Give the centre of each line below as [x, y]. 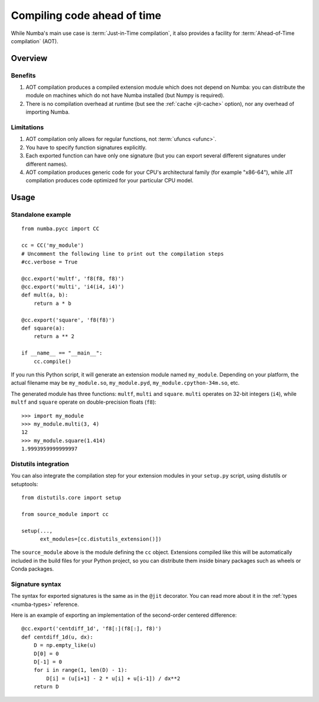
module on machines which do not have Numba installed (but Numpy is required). [125, 95]
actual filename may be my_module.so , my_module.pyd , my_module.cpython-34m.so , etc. [125, 383]
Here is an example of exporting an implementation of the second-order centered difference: [124, 615]
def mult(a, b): [45, 295]
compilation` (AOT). [35, 41]
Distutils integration [40, 463]
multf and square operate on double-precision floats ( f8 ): [84, 402]
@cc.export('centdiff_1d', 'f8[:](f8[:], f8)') [92, 629]
